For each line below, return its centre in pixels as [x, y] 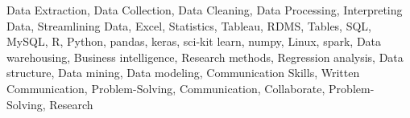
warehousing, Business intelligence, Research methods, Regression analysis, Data [205, 57]
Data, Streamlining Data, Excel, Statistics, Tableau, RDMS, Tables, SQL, [189, 25]
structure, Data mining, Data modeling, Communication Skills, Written [183, 73]
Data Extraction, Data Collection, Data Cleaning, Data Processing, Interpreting [205, 10]
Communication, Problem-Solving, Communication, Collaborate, [166, 88]
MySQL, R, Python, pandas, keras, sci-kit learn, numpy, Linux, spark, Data [194, 41]
